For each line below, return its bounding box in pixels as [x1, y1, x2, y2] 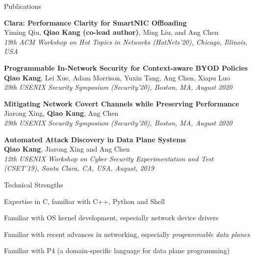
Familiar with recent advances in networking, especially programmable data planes [4, 229, 250, 239]
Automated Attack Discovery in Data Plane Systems [4, 134, 186, 144]
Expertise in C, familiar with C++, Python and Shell [4, 196, 165, 206]
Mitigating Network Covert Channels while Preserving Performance [4, 98, 239, 108]
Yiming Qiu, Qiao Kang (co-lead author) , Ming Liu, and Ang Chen [4, 27, 219, 37]
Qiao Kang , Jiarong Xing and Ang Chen [4, 144, 130, 154]
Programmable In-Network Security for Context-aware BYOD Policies [4, 62, 248, 73]
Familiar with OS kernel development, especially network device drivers [4, 212, 219, 223]
